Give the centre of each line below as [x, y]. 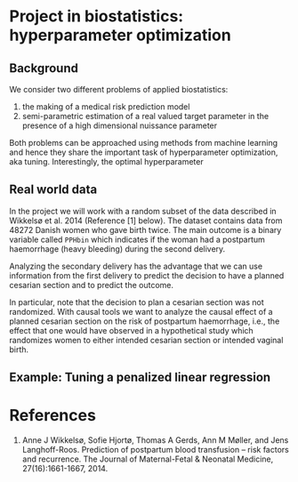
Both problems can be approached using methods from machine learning [144, 143]
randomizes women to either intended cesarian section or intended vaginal [146, 340]
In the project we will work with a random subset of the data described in [143, 211]
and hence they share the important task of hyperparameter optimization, [144, 152]
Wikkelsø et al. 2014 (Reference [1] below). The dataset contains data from [146, 221]
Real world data [53, 190]
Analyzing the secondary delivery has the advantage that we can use [136, 266]
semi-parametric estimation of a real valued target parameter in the [145, 116]
